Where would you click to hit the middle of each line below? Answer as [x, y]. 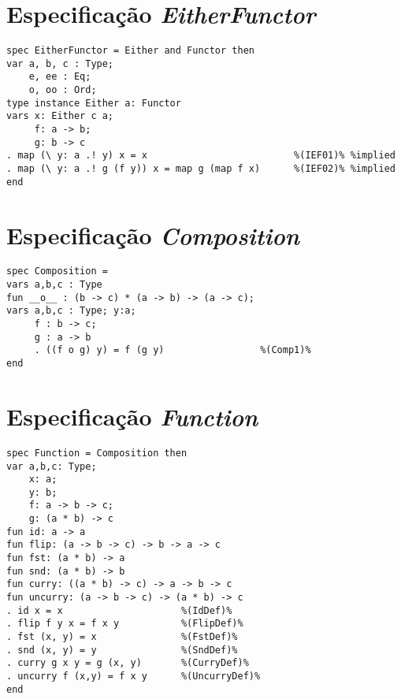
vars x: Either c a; [60, 116]
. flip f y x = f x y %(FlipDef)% [125, 624]
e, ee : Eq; [60, 77]
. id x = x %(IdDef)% [119, 610]
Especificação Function [132, 416]
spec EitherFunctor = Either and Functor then [130, 51]
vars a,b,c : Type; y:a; [71, 311]
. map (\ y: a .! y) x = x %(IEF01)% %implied [201, 156]
